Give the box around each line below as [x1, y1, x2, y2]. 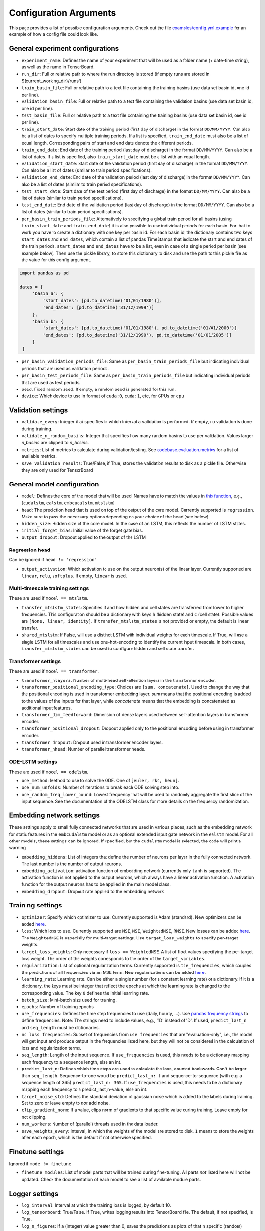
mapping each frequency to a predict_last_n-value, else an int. [21, 1086, 148, 1093]
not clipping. [21, 1114, 47, 1120]
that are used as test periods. [21, 379, 81, 385]
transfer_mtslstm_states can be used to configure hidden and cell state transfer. [21, 646, 194, 652]
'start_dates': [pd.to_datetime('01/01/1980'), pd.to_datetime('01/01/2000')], [42, 325, 240, 331]
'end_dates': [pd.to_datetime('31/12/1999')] [42, 305, 154, 310]
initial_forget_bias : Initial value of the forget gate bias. [21, 527, 143, 533]
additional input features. [21, 705, 72, 711]
